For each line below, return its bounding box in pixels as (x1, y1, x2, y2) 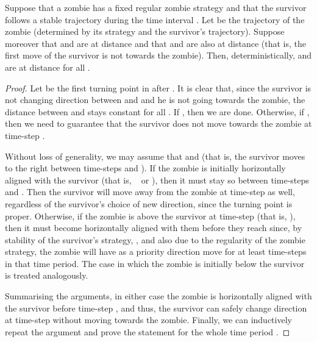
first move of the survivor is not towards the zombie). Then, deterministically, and (5, 49, 312, 62)
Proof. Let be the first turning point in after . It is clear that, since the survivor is (5, 81, 312, 94)
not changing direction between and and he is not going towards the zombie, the (5, 93, 305, 106)
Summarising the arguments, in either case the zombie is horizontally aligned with (5, 290, 312, 302)
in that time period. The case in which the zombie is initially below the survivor (5, 257, 305, 269)
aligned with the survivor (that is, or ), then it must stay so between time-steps (5, 173, 309, 186)
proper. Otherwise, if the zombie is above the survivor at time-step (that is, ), (5, 209, 296, 222)
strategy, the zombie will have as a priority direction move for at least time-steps (5, 245, 307, 258)
